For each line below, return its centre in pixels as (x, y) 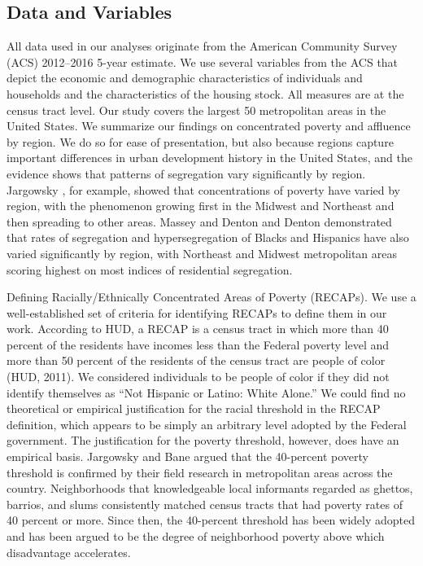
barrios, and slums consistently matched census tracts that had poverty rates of (205, 504)
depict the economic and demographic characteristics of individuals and (185, 78)
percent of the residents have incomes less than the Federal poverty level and (198, 344)
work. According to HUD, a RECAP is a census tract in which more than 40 (198, 329)
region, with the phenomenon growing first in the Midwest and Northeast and (201, 206)
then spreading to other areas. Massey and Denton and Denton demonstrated (199, 221)
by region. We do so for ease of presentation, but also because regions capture (200, 141)
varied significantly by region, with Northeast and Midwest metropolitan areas (202, 253)
